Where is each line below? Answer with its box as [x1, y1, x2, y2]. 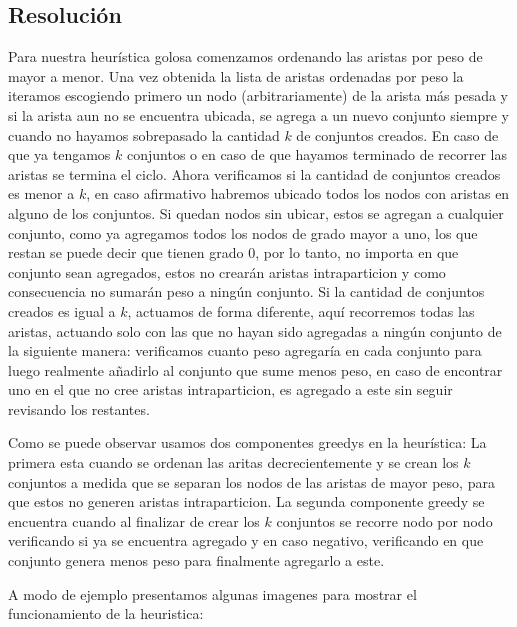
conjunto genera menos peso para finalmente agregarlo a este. [8, 550, 385, 571]
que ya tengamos [8, 144, 111, 165]
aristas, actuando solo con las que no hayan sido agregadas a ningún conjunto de [8, 320, 502, 341]
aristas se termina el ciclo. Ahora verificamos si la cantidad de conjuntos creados [8, 163, 501, 184]
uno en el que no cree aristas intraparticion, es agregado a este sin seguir [8, 379, 453, 400]
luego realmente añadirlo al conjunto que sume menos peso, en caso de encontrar [8, 359, 503, 380]
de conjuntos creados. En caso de [296, 124, 499, 145]
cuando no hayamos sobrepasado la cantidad [8, 124, 280, 145]
